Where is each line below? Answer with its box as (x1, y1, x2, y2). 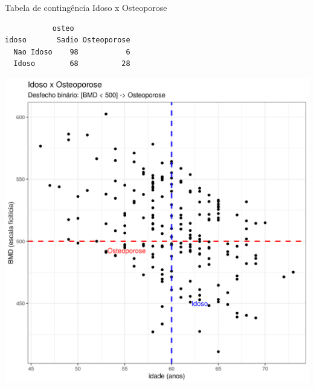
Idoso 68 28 (13, 59, 130, 68)
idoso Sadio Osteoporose (5, 36, 130, 45)
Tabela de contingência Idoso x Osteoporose (5, 1, 167, 13)
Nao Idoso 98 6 (13, 47, 130, 56)
